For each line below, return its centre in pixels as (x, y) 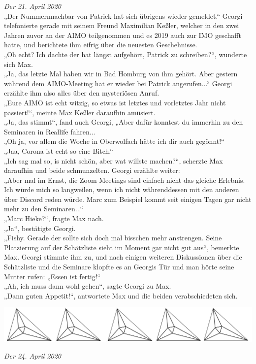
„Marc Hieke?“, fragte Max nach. (54, 218)
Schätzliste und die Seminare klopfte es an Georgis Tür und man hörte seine (119, 267)
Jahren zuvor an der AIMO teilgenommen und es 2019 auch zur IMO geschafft (123, 35)
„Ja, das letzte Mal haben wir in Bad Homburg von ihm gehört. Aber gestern (121, 74)
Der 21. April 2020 (32, 6)
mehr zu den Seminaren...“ (44, 209)
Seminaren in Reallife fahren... (50, 131)
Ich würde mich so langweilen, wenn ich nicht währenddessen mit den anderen (122, 189)
